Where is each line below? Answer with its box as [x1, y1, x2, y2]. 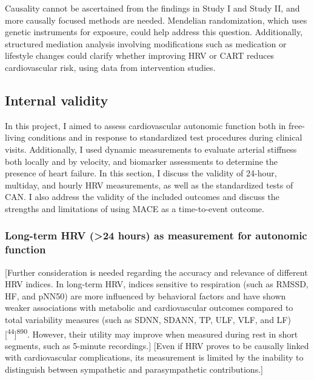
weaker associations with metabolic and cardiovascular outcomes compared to [5, 301, 293, 314]
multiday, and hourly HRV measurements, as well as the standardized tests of [5, 178, 293, 191]
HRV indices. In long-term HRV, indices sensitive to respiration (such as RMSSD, [5, 278, 309, 290]
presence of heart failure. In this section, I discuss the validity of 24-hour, [5, 167, 277, 179]
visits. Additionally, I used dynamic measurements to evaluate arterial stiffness [5, 142, 297, 155]
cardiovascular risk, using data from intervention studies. [5, 61, 216, 73]
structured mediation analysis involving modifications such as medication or [5, 37, 287, 50]
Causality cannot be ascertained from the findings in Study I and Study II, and [5, 2, 300, 14]
